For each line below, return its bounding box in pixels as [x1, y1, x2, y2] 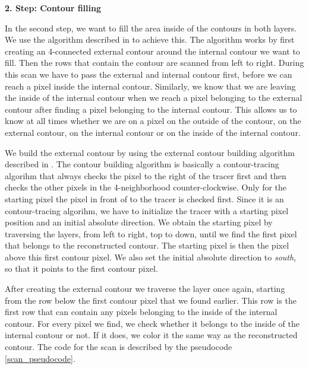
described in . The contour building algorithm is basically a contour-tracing [5, 158, 279, 170]
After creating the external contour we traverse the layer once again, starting [5, 282, 285, 295]
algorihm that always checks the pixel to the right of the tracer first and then [5, 169, 286, 182]
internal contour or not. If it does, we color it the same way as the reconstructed [5, 329, 298, 341]
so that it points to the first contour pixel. [5, 262, 158, 275]
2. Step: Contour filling [5, 2, 102, 14]
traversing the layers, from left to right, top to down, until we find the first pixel [5, 227, 297, 240]
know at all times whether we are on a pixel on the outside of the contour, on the [5, 114, 301, 127]
